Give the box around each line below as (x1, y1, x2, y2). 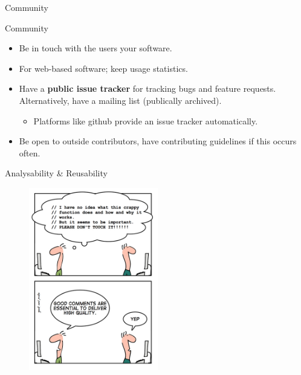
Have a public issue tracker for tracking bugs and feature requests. (19, 82, 276, 95)
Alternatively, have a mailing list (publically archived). (19, 94, 222, 106)
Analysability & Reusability (5, 167, 108, 179)
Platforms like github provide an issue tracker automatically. (33, 114, 258, 127)
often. (19, 146, 40, 159)
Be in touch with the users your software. (19, 42, 172, 54)
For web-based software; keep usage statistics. (19, 62, 188, 74)
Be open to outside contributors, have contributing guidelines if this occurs (19, 135, 297, 147)
